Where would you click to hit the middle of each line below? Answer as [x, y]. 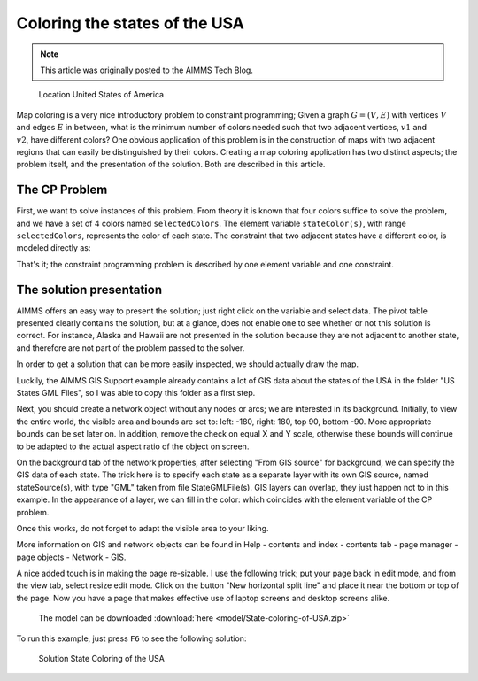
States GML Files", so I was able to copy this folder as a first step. [136, 393]
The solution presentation [89, 289]
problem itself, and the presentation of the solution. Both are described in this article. [171, 165]
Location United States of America [101, 95]
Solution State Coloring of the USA [102, 659]
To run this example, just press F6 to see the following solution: [131, 638]
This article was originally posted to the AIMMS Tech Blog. [147, 70]
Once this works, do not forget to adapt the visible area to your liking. [143, 528]
